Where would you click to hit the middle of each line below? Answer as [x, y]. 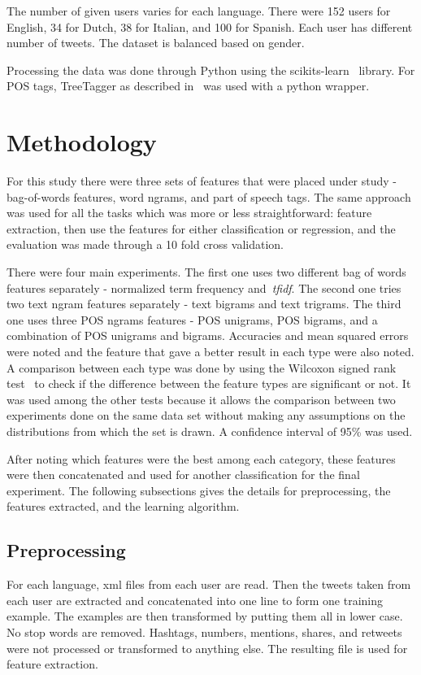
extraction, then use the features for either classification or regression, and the [201, 228]
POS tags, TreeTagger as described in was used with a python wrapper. [188, 86]
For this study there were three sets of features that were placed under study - [202, 181]
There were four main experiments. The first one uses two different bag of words [206, 272]
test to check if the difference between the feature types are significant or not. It [209, 383]
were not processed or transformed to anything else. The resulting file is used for [207, 648]
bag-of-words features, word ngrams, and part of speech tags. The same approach [209, 196]
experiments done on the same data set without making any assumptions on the [206, 415]
